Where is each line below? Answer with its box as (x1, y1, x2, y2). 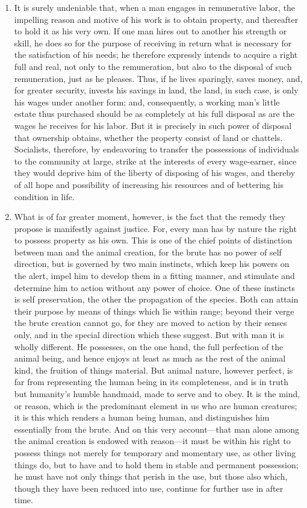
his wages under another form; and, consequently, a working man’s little (14, 95, 280, 108)
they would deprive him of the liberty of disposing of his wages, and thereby (14, 166, 296, 179)
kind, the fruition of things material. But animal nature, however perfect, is (14, 363, 293, 376)
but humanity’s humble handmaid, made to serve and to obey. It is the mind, (14, 387, 300, 400)
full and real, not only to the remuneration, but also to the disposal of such (14, 60, 292, 72)
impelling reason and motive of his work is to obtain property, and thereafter (14, 13, 299, 25)
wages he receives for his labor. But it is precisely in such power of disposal (14, 119, 292, 131)
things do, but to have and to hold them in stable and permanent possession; (14, 458, 299, 471)
